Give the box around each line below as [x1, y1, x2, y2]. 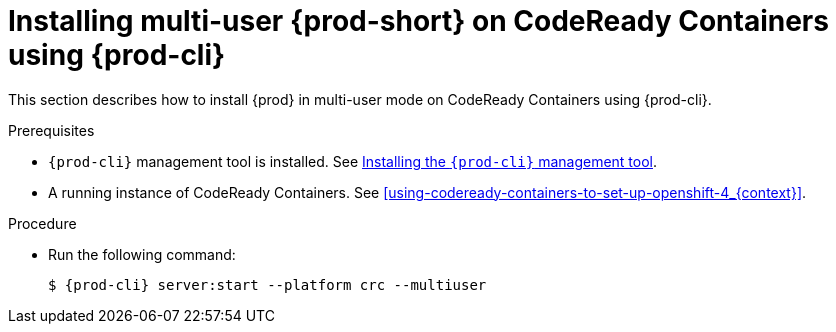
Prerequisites [8, 121, 95, 139]
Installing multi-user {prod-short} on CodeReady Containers [8, 4, 829, 38]
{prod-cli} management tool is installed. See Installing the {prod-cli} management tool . [48, 152, 658, 170]
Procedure [8, 214, 77, 232]
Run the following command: [48, 245, 236, 263]
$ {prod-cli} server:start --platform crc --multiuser [48, 276, 487, 293]
